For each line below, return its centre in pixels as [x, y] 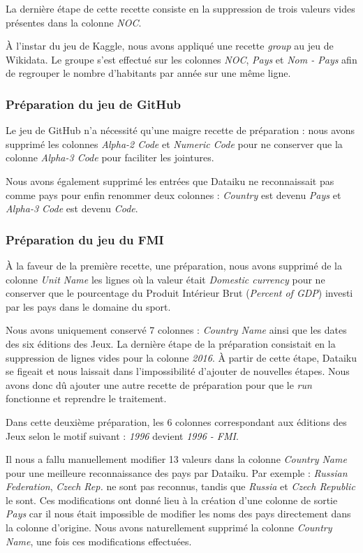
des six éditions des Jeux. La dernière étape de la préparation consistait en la [171, 343]
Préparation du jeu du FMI [85, 239]
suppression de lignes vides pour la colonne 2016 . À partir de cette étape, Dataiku [181, 357]
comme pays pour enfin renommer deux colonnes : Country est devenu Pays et [173, 194]
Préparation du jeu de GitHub [93, 104]
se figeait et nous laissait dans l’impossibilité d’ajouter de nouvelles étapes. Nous [178, 371]
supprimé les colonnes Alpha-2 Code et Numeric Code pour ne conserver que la [174, 143]
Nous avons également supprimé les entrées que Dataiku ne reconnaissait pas [170, 180]
